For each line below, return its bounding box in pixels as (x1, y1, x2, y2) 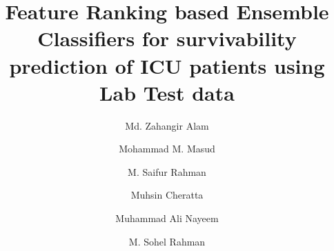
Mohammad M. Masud (119, 141, 215, 156)
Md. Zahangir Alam (125, 118, 209, 132)
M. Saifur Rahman (128, 164, 206, 179)
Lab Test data (99, 78, 235, 106)
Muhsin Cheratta (130, 188, 204, 202)
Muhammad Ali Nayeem (115, 211, 219, 225)
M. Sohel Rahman (128, 234, 206, 248)
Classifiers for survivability (37, 24, 297, 52)
